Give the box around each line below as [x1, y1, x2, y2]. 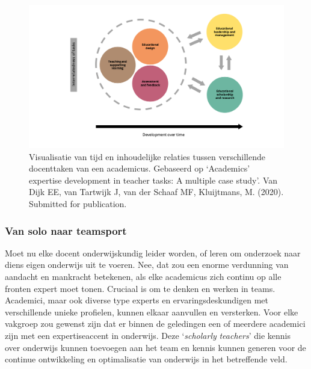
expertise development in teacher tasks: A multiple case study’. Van [29, 173, 278, 186]
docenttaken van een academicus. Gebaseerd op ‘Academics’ [29, 162, 250, 175]
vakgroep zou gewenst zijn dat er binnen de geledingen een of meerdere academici [5, 317, 306, 330]
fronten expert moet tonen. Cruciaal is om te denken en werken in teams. [5, 282, 276, 294]
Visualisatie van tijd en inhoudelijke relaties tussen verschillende [29, 150, 265, 163]
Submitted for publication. [29, 197, 127, 210]
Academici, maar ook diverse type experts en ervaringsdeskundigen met [5, 294, 268, 306]
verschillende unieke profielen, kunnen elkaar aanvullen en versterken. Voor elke [5, 305, 298, 318]
